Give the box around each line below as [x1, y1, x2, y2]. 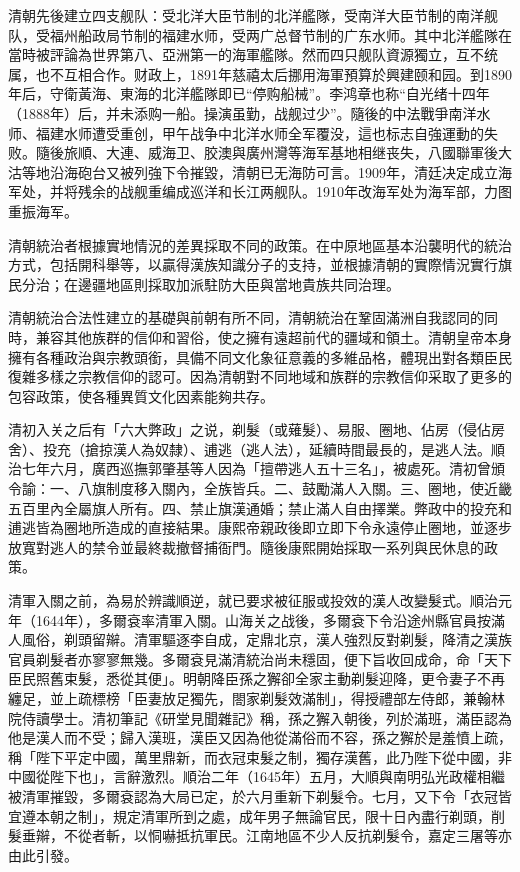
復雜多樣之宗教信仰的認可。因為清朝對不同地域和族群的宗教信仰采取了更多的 [8, 366, 512, 387]
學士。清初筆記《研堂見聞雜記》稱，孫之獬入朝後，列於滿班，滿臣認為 [49, 707, 512, 728]
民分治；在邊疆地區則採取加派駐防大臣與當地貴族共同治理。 [8, 273, 400, 294]
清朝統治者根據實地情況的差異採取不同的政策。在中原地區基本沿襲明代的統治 [8, 234, 512, 255]
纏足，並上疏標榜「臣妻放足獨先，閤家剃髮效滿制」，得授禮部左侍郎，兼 [8, 688, 477, 708]
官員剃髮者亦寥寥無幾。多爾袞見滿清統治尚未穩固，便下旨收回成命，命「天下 [8, 648, 512, 669]
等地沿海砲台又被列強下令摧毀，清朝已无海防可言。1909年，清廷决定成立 [21, 161, 498, 182]
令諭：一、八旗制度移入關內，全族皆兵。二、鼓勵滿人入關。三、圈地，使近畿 [8, 478, 512, 499]
